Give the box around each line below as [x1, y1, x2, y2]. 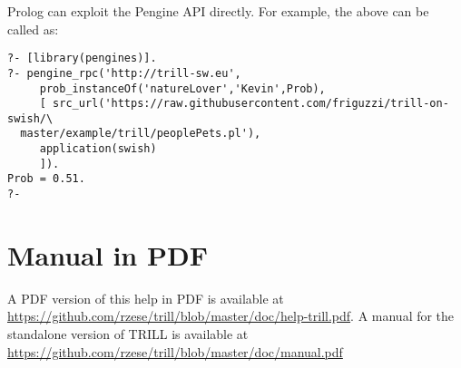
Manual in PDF [7, 236, 208, 273]
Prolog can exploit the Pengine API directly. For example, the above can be [7, 2, 429, 20]
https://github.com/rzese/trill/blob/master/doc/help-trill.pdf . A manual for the [7, 306, 455, 325]
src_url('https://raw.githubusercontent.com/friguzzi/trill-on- [53, 97, 449, 111]
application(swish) [39, 142, 157, 156]
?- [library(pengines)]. [7, 52, 157, 65]
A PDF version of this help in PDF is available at [7, 288, 284, 307]
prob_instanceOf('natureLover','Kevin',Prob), [39, 82, 326, 95]
